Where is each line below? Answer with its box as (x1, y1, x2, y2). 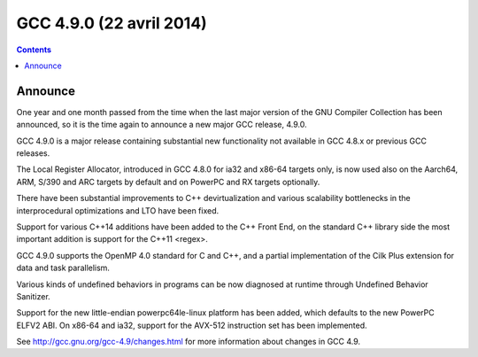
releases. (16, 148, 50, 159)
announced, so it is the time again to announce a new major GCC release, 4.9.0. (16, 120, 307, 130)
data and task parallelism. (16, 262, 111, 274)
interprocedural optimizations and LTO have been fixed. (16, 205, 220, 216)
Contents (16, 44, 52, 55)
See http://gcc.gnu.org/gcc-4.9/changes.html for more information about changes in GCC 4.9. (16, 337, 361, 347)
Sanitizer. (16, 291, 50, 301)
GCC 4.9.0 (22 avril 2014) (16, 13, 207, 33)
